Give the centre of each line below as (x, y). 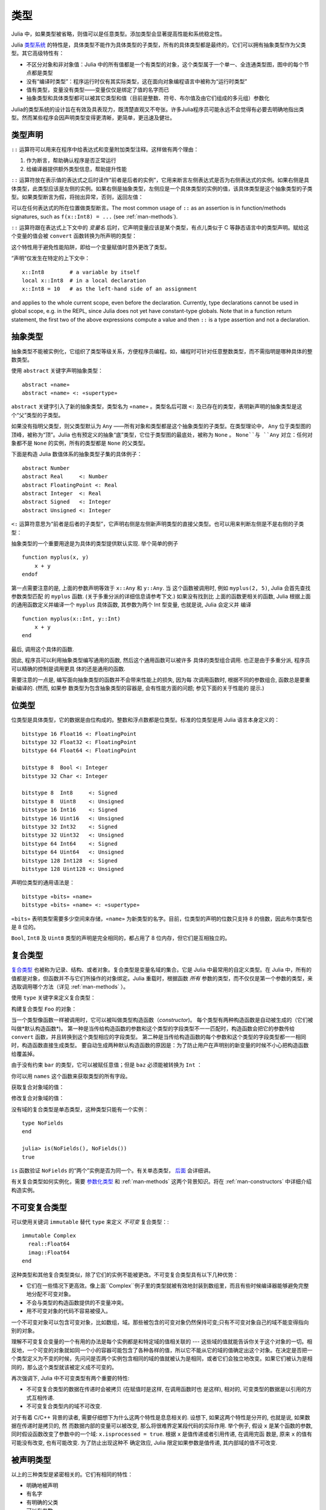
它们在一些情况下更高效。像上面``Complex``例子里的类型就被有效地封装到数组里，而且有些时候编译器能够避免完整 (168, 1286)
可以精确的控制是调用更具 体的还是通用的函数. (68, 669)
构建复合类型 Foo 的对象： (44, 1009)
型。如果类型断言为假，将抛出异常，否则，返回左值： (77, 197)
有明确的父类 (42, 1502)
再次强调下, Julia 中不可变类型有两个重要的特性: (70, 1378)
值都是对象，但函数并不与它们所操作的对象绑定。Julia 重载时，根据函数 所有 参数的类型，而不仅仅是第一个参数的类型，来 (162, 978)
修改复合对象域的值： (38, 1098)
